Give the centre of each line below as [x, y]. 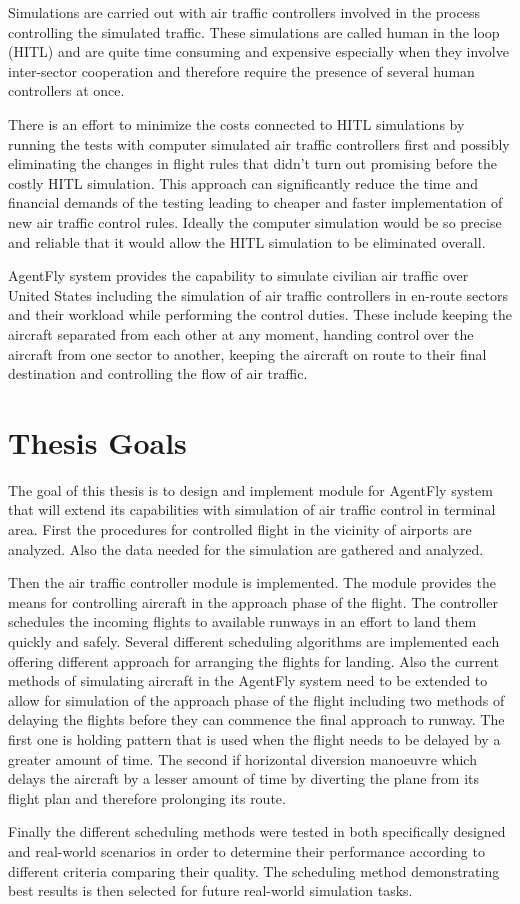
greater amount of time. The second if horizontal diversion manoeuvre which [242, 758]
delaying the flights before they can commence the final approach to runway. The [256, 719]
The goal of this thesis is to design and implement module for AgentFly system [250, 489]
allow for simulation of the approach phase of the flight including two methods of [256, 699]
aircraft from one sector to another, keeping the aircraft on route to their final [247, 353]
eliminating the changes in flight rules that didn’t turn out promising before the [252, 163]
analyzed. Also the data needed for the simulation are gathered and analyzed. [246, 548]
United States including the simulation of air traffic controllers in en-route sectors [258, 294]
